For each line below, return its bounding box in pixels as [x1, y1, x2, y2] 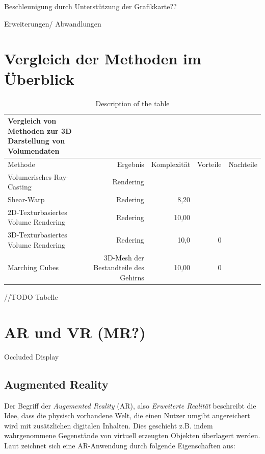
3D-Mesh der [103, 252, 144, 262]
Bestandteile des [93, 262, 144, 273]
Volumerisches [8, 171, 52, 182]
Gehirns [120, 272, 144, 282]
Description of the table [95, 98, 170, 108]
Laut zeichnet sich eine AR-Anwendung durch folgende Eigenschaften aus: [4, 440, 235, 450]
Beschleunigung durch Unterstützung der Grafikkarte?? [4, 1, 177, 11]
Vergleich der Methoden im [4, 48, 201, 69]
